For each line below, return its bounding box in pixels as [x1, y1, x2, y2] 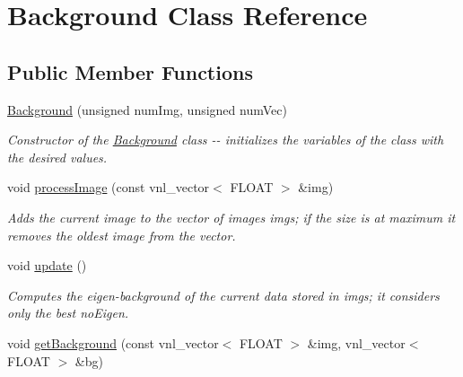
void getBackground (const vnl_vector [7, 333, 219, 352]
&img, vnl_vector [307, 333, 406, 352]
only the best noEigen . [7, 303, 129, 322]
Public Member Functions [7, 57, 253, 85]
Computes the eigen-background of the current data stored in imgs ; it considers [7, 285, 440, 304]
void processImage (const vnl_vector [7, 178, 210, 197]
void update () [7, 256, 87, 275]
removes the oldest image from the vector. [7, 225, 236, 244]
